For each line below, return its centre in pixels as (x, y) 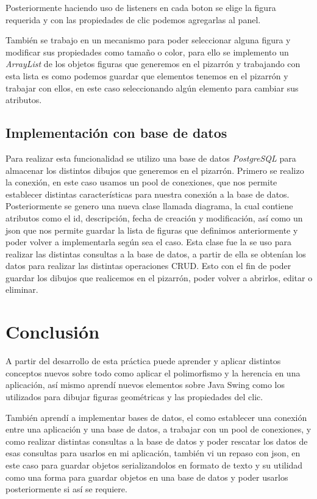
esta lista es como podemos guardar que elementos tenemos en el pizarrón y (147, 75)
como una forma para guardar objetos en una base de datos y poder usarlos (147, 477)
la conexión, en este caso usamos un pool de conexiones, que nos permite (141, 182)
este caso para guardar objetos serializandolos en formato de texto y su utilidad (154, 465)
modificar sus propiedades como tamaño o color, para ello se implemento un (147, 52)
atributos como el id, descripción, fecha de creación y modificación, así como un (154, 217)
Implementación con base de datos (116, 133)
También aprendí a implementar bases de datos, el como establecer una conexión (156, 417)
